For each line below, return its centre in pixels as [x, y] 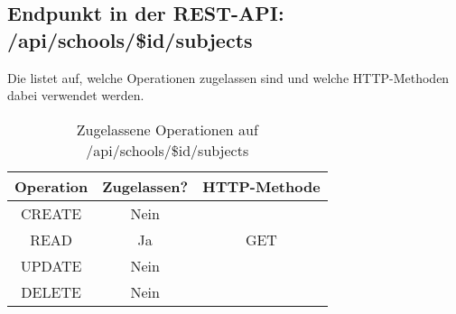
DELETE [51, 291]
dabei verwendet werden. [76, 95]
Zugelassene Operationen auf [167, 129]
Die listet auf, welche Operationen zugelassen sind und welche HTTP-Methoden [228, 77]
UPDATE [51, 265]
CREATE [51, 213]
